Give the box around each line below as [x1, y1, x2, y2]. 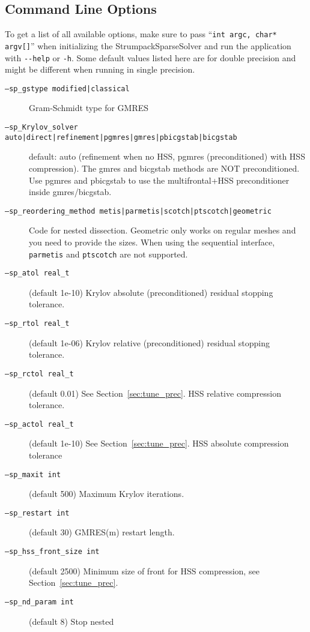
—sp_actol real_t [5, 420, 74, 429]
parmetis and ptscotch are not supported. [29, 247, 188, 260]
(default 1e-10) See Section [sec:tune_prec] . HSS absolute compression [29, 437, 289, 450]
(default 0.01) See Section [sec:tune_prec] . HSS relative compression [29, 387, 281, 399]
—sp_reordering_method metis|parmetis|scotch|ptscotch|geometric [5, 206, 272, 215]
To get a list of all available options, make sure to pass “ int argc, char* [5, 28, 277, 40]
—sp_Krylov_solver [5, 123, 78, 132]
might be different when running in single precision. [5, 63, 195, 76]
